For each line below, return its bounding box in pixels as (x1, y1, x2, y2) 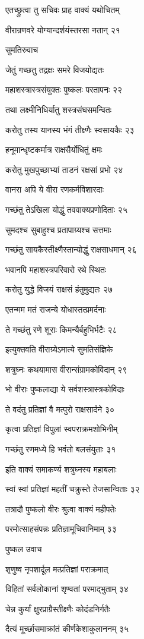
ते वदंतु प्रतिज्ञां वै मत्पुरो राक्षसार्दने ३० (5, 402, 115, 415)
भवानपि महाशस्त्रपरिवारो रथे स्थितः (5, 263, 107, 275)
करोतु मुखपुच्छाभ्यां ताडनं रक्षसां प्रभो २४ (5, 163, 123, 175)
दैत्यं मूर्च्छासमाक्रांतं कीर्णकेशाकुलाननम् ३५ (5, 622, 129, 635)
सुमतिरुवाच (5, 43, 39, 56)
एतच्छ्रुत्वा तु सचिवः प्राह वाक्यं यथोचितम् (5, 4, 120, 15)
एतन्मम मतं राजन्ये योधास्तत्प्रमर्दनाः (5, 303, 106, 315)
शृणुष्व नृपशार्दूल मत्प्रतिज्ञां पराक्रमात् (5, 562, 108, 575)
